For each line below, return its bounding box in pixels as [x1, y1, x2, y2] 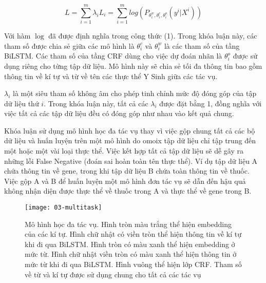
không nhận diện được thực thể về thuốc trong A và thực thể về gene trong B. [4, 185, 252, 196]
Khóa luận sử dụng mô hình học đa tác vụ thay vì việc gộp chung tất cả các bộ [4, 125, 255, 136]
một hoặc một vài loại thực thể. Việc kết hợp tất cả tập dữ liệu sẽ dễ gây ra [4, 145, 243, 156]
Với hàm [4, 30, 31, 41]
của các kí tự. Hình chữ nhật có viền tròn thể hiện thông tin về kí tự [25, 229, 242, 239]
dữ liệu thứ [4, 98, 39, 108]
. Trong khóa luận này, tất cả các [44, 98, 148, 108]
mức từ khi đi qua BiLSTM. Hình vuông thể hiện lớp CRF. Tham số [25, 259, 242, 270]
